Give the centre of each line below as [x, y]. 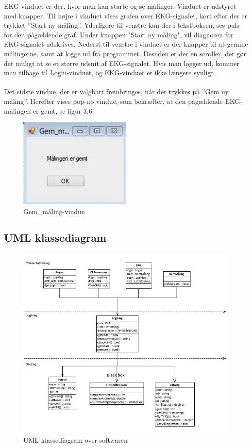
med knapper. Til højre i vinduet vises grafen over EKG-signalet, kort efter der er [126, 15]
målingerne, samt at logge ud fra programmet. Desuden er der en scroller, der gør [125, 53]
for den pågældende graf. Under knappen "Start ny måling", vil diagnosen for [119, 34]
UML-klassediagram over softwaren [76, 440]
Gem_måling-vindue [54, 211]
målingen [17, 110]
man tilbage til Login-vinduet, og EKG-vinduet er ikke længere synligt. [110, 73]
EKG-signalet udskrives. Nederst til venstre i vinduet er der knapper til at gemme [126, 44]
